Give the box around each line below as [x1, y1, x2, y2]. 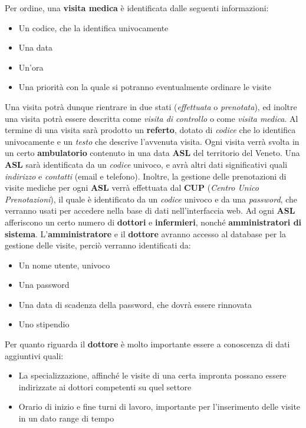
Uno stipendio [18, 318, 70, 330]
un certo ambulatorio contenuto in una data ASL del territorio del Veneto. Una [5, 147, 300, 159]
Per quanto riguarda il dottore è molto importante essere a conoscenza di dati [5, 338, 290, 350]
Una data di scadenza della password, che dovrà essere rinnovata [18, 298, 252, 310]
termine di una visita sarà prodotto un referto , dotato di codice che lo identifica [5, 124, 296, 136]
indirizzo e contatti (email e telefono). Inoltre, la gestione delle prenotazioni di [5, 170, 287, 182]
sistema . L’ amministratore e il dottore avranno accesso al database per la [5, 227, 286, 240]
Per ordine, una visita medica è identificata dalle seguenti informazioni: [5, 2, 269, 14]
